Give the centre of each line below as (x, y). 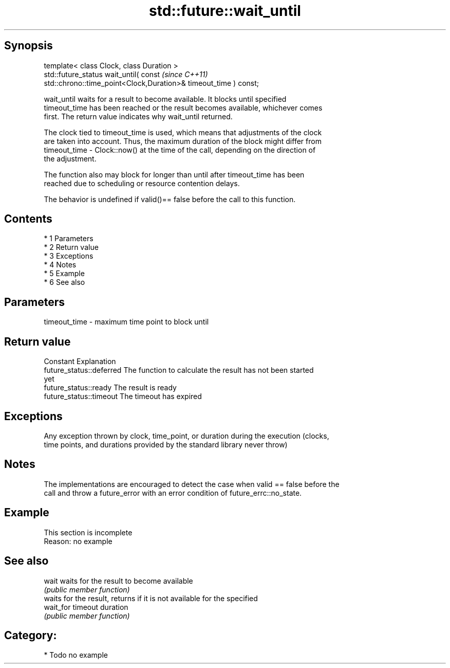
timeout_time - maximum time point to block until (126, 322)
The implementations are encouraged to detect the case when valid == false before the (192, 484)
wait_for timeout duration (86, 607)
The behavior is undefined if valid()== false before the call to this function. (170, 199)
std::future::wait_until (225, 11)
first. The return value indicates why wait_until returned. (138, 116)
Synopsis (29, 46)
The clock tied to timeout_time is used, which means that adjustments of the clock (183, 132)
